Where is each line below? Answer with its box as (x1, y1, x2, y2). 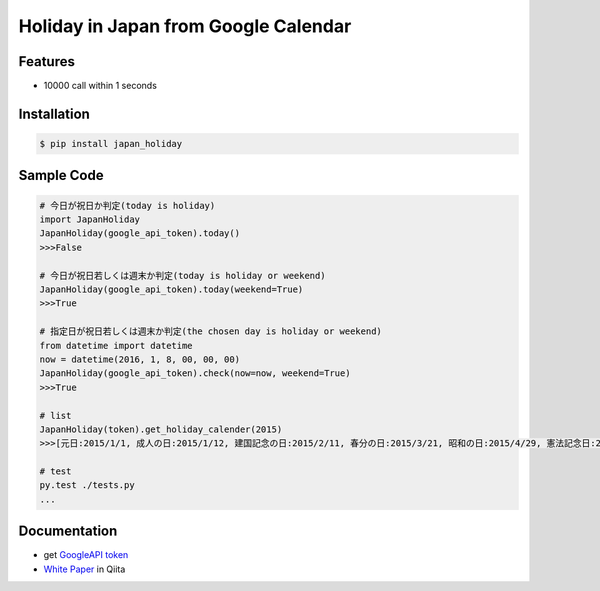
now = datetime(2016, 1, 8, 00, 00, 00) (39, 353, 240, 365)
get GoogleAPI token (43, 549, 129, 561)
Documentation (18, 523, 118, 540)
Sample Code (18, 167, 104, 184)
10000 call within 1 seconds (43, 80, 157, 92)
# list (39, 410, 72, 421)
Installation (18, 105, 90, 122)
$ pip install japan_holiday (39, 138, 183, 150)
